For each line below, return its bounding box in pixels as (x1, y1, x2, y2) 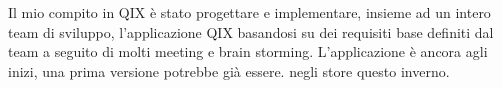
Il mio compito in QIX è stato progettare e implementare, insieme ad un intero (8, 2, 491, 22)
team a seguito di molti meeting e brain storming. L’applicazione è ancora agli (8, 41, 488, 62)
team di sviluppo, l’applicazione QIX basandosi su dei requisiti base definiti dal (8, 21, 494, 42)
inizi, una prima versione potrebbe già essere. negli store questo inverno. (8, 60, 450, 81)
